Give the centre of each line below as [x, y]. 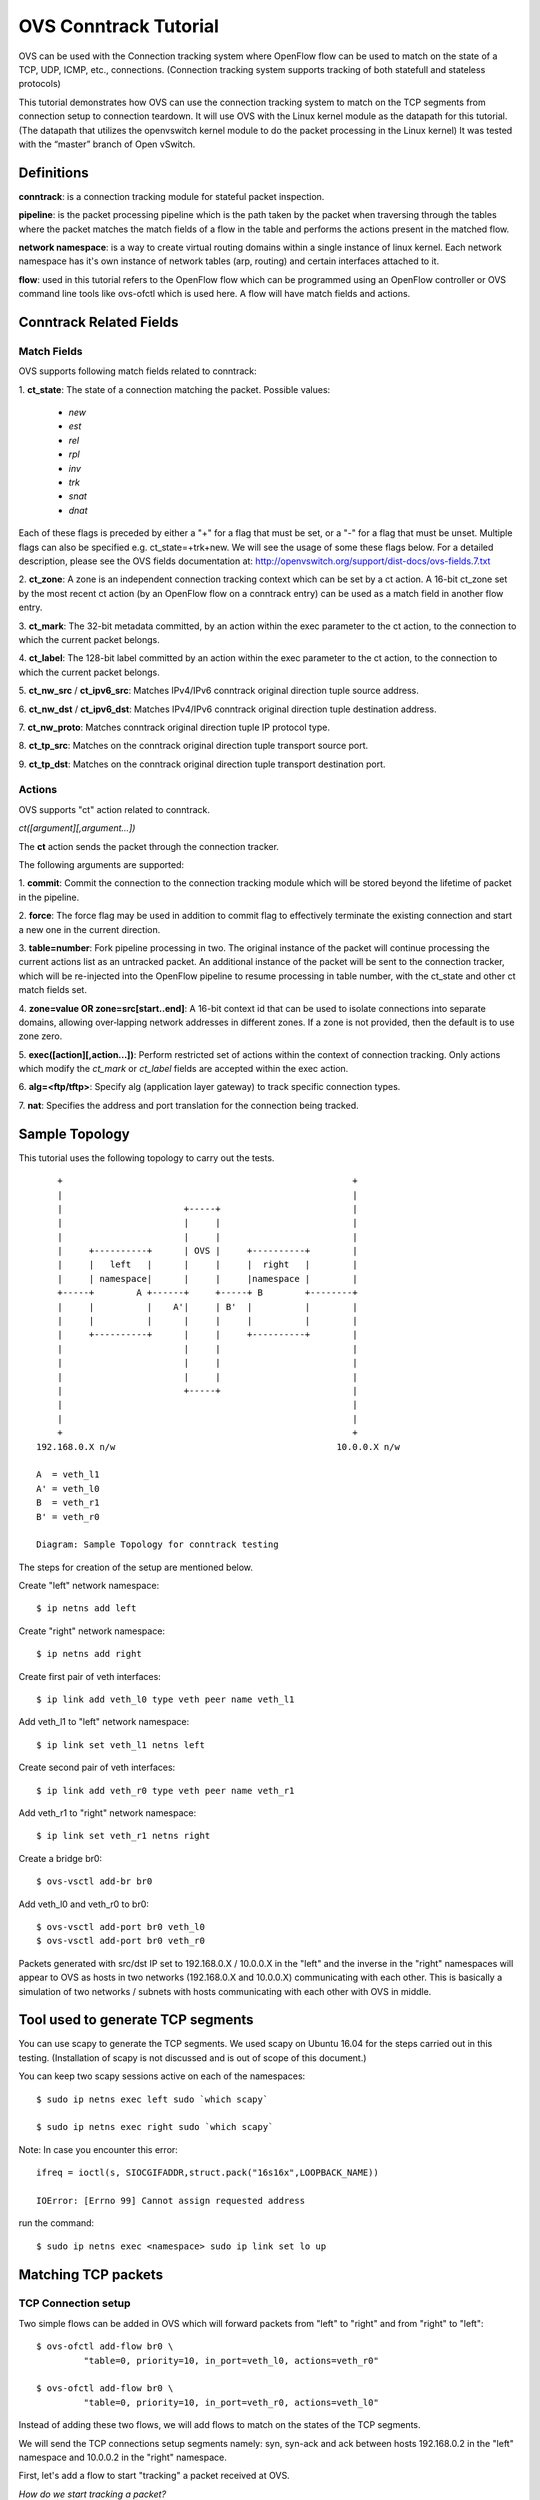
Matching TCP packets [91, 2274]
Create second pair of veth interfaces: [97, 1767]
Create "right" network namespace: [91, 1631]
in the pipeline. [49, 897]
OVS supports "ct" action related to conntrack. [114, 809]
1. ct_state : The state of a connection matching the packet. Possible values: [174, 389]
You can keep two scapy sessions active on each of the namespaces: [162, 2076]
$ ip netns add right [89, 1654]
